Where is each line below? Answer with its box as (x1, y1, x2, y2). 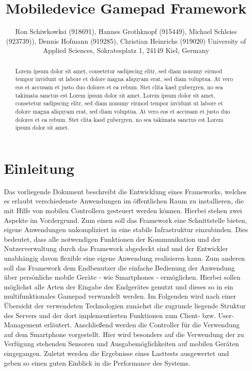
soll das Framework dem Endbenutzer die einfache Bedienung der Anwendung (4, 262, 235, 272)
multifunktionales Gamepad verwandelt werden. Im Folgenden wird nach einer (4, 291, 236, 301)
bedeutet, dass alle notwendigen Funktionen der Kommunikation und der (4, 234, 221, 244)
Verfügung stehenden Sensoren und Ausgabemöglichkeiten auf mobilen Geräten (4, 338, 239, 349)
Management (4, 320, 42, 330)
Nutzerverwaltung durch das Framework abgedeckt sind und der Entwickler (4, 243, 228, 253)
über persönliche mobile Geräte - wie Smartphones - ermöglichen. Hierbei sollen (4, 272, 241, 282)
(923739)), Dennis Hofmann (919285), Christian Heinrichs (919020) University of (6, 35, 246, 46)
